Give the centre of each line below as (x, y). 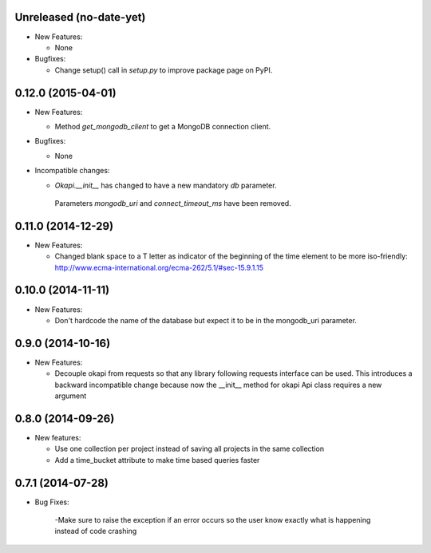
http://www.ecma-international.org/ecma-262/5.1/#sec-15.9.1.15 (159, 267)
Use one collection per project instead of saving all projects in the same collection (190, 449)
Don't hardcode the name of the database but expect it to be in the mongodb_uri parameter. (206, 320)
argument (71, 396)
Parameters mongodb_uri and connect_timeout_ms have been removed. (173, 203)
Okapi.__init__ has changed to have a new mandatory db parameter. (166, 185)
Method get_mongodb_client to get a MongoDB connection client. (163, 126)
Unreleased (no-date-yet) (80, 17)
